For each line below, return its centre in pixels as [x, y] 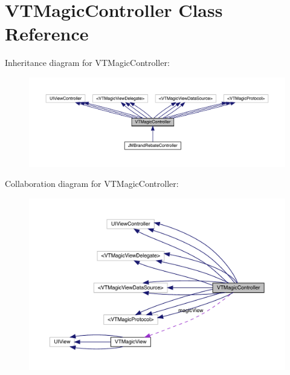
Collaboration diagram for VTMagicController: [92, 184]
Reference [47, 34]
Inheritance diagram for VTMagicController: [87, 63]
